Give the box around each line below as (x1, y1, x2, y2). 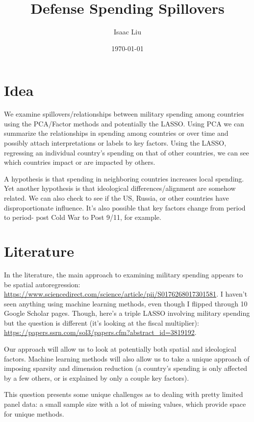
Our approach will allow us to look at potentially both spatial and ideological (4, 344, 236, 354)
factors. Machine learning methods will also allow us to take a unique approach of (4, 353, 250, 363)
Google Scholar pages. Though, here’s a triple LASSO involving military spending (4, 308, 250, 318)
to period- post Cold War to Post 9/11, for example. (4, 212, 161, 222)
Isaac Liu (114, 27, 141, 37)
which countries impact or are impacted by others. (4, 157, 155, 167)
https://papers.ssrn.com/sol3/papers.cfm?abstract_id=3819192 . (4, 327, 197, 337)
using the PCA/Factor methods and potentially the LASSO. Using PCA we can (4, 118, 244, 128)
